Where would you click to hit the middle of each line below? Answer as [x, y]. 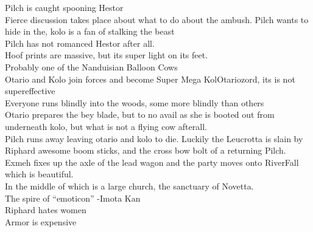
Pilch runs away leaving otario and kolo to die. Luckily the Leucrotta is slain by [154, 138]
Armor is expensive [41, 221]
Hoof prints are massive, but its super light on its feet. [107, 55]
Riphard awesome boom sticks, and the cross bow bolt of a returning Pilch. [146, 150]
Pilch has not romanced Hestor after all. [80, 43]
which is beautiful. [39, 174]
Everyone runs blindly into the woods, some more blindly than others [135, 102]
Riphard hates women [46, 210]
